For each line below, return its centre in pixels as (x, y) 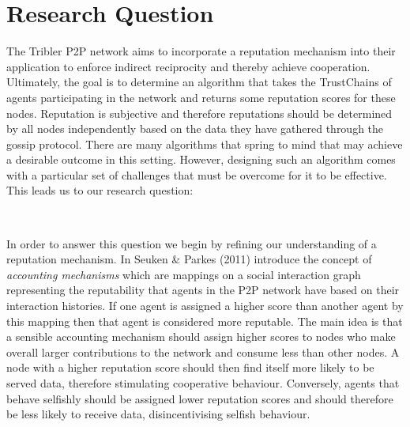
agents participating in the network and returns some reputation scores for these (201, 97)
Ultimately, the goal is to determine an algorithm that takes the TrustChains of (199, 82)
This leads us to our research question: (100, 190)
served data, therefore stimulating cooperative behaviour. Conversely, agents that (203, 383)
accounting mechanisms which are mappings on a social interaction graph (184, 274)
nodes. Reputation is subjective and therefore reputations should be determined (199, 113)
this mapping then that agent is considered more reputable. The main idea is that (205, 321)
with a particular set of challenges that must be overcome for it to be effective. (197, 174)
